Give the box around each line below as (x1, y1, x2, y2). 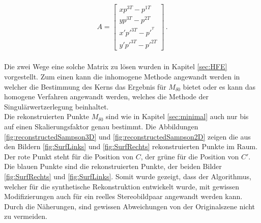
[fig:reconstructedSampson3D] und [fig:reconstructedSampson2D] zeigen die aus (4, 131, 251, 142)
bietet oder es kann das (183, 81, 256, 92)
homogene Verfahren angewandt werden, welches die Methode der (4, 91, 209, 102)
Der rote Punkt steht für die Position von (4, 151, 134, 161)
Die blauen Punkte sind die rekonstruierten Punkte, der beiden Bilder (4, 161, 222, 172)
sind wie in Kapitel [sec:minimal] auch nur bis (106, 111, 249, 122)
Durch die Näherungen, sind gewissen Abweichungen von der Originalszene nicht (4, 201, 255, 211)
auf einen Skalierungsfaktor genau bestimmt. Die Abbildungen (4, 121, 198, 132)
